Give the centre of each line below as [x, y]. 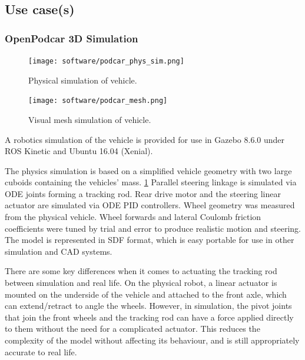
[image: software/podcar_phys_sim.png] [106, 61]
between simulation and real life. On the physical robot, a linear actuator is [141, 283]
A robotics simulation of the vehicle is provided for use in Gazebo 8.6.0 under [145, 139]
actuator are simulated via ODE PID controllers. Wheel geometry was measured [150, 205]
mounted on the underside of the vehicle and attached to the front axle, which [146, 294]
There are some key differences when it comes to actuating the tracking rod [141, 271]
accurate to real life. [41, 351]
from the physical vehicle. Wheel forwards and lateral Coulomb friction [133, 217]
